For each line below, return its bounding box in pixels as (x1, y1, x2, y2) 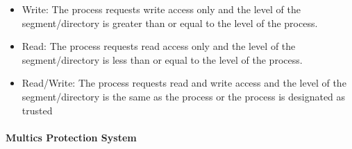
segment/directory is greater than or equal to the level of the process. (22, 15, 318, 30)
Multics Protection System (6, 130, 137, 144)
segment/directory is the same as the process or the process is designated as (22, 89, 346, 103)
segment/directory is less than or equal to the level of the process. (22, 52, 303, 67)
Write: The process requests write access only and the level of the (22, 2, 301, 16)
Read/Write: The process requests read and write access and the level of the (22, 76, 346, 90)
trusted (22, 103, 53, 117)
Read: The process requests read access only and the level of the (22, 39, 296, 53)
